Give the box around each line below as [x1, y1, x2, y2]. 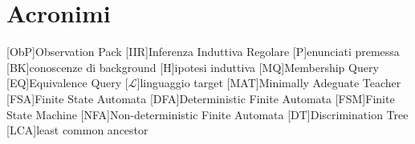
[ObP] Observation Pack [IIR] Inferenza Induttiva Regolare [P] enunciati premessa [6, 43, 400, 60]
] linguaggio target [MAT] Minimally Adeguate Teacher [136, 74, 401, 91]
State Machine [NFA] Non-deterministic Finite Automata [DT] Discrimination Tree [6, 106, 409, 122]
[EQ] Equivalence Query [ [6, 74, 128, 91]
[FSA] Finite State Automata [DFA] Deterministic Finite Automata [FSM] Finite [6, 90, 395, 106]
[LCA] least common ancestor [6, 122, 149, 138]
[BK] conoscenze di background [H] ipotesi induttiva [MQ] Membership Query [6, 58, 379, 75]
